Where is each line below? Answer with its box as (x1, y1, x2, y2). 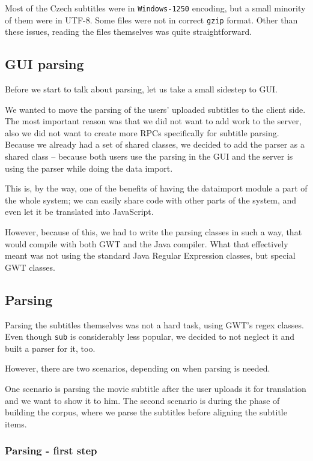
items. (5, 417, 27, 430)
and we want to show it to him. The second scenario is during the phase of (5, 394, 280, 406)
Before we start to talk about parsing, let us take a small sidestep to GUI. (5, 83, 278, 95)
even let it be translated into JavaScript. (5, 205, 154, 218)
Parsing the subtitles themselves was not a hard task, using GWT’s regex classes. (5, 318, 304, 331)
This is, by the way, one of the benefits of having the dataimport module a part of (5, 182, 308, 194)
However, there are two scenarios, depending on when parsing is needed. (5, 362, 270, 375)
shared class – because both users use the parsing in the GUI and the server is (5, 150, 293, 163)
